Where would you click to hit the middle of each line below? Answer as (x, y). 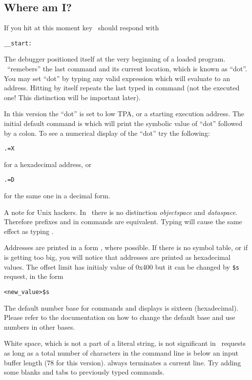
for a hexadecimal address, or (48, 164)
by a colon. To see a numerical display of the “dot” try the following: (107, 133)
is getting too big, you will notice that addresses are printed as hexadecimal (117, 257)
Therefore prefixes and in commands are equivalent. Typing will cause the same (123, 222)
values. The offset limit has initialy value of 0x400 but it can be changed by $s (122, 266)
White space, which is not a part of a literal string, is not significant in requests (125, 343)
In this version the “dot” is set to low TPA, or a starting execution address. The (124, 114)
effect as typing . (29, 231)
